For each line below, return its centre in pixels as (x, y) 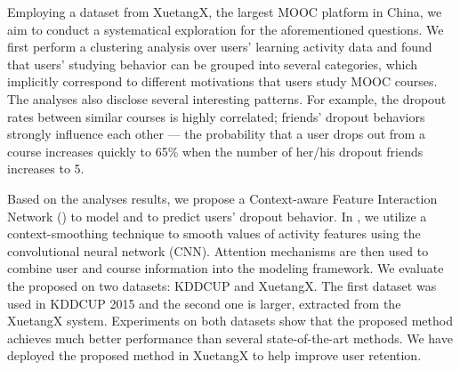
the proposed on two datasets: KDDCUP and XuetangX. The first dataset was (222, 285)
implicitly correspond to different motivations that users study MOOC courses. (222, 81)
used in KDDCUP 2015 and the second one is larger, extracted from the (204, 303)
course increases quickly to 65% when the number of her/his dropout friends (215, 151)
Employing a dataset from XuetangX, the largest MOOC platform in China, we (225, 12)
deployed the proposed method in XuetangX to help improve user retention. (214, 355)
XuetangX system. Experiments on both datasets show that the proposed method (230, 321)
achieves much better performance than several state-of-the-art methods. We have (230, 338)
